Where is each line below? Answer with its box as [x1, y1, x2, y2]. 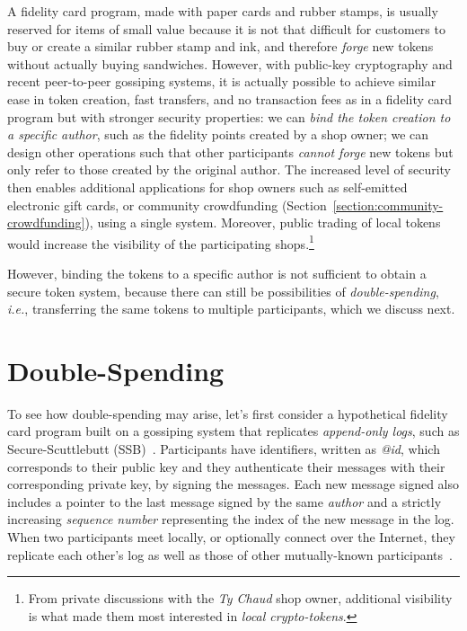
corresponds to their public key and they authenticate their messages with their [7, 457, 445, 475]
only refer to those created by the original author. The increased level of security [7, 160, 451, 179]
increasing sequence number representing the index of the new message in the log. [7, 510, 454, 529]
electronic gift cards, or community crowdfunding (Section [7, 195, 327, 214]
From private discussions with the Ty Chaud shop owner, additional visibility [28, 589, 453, 608]
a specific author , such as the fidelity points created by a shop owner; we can [7, 125, 429, 144]
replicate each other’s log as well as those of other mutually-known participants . [7, 545, 453, 564]
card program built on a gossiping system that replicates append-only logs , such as [7, 422, 460, 440]
